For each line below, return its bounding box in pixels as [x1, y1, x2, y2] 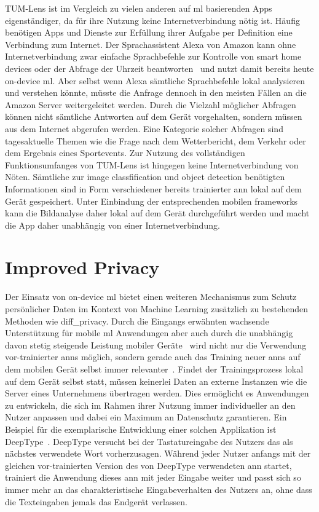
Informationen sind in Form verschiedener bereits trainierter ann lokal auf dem [5, 182, 302, 195]
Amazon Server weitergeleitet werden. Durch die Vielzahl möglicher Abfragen [5, 98, 296, 111]
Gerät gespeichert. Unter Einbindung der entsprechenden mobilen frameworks [5, 194, 298, 207]
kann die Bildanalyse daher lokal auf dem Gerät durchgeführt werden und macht [5, 207, 310, 219]
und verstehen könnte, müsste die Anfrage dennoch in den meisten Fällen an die [5, 86, 307, 99]
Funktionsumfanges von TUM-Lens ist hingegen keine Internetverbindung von [5, 158, 299, 171]
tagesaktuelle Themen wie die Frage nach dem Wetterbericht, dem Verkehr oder [5, 134, 306, 147]
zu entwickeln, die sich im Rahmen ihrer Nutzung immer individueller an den [5, 398, 296, 411]
